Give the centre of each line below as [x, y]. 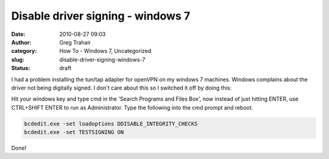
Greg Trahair [75, 42]
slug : [18, 59]
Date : [18, 34]
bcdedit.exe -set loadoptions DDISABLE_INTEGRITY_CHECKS [111, 124]
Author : [21, 42]
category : [24, 51]
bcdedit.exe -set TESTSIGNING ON [74, 132]
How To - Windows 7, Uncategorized [105, 51]
